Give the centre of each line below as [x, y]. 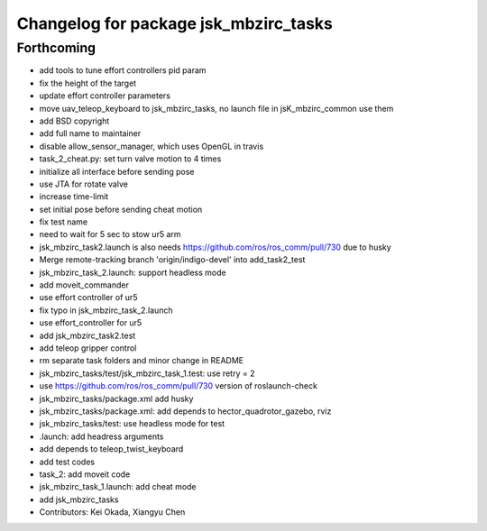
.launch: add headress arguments [101, 436]
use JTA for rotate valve [83, 184]
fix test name [64, 222]
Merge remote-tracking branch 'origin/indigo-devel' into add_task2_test [172, 260]
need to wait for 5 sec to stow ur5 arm [110, 234]
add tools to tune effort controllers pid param [123, 70]
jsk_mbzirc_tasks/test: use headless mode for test [132, 424]
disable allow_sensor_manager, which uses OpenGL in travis [152, 146]
